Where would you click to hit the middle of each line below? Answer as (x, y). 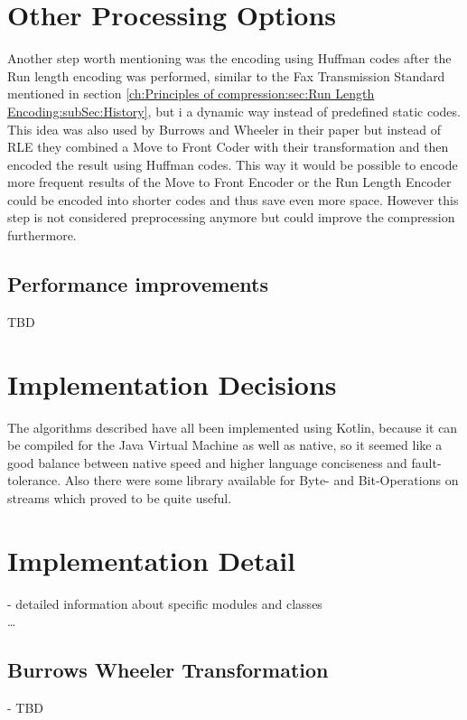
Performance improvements (138, 284)
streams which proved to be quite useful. (120, 497)
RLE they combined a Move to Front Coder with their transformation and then (228, 147)
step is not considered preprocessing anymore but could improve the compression (231, 217)
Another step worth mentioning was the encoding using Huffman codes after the (229, 58)
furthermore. (42, 235)
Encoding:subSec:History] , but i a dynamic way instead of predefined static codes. (234, 111)
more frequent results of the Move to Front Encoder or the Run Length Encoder (229, 182)
